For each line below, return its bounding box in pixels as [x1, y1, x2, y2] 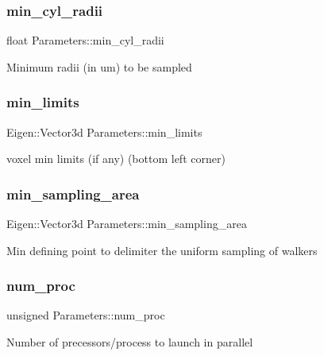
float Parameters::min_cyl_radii [6, 32, 164, 48]
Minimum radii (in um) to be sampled [6, 58, 192, 75]
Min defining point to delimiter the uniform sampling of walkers [6, 242, 318, 258]
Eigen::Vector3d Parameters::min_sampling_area [6, 215, 247, 232]
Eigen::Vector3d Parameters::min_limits [6, 123, 202, 140]
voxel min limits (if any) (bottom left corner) [6, 150, 226, 167]
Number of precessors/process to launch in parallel [6, 334, 253, 350]
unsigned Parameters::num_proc [6, 307, 165, 323]
